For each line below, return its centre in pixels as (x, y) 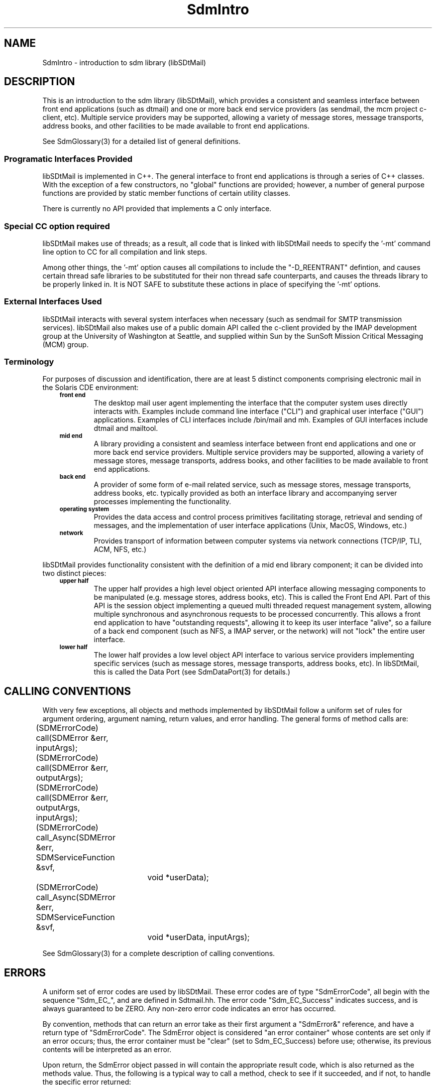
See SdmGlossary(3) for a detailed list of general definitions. (142, 141)
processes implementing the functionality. (163, 502)
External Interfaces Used (53, 302)
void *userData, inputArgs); (199, 937)
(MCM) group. (65, 344)
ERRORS (25, 972)
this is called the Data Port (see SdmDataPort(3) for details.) (192, 672)
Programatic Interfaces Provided (68, 159)
